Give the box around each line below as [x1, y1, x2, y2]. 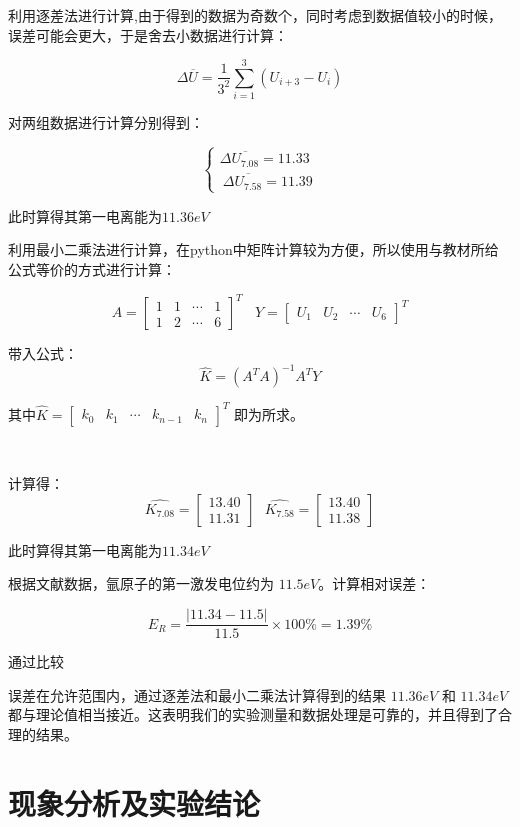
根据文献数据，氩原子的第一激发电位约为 [8, 573, 274, 594]
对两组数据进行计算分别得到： [8, 112, 204, 133]
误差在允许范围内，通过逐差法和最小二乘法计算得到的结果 [8, 684, 386, 705]
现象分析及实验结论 [8, 782, 261, 823]
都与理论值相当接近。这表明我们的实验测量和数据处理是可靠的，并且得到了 [8, 704, 498, 725]
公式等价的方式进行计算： [8, 259, 176, 279]
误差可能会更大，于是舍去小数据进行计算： [8, 24, 288, 45]
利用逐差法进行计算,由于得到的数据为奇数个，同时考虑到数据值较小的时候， [8, 5, 502, 25]
